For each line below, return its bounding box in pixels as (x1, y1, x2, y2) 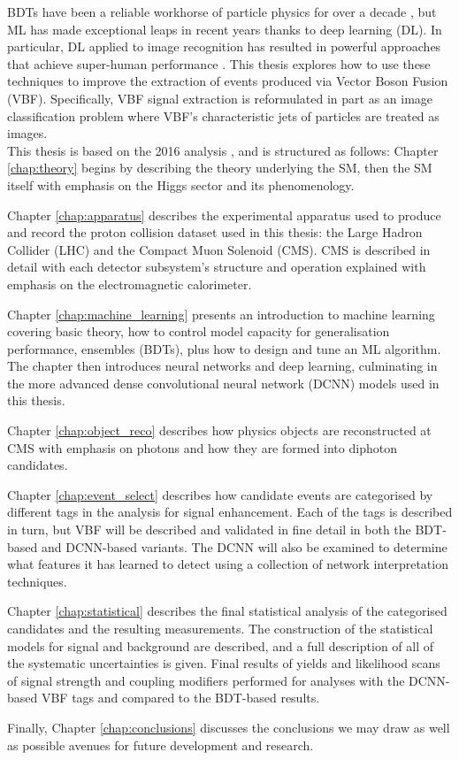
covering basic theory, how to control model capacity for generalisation (7, 322, 390, 341)
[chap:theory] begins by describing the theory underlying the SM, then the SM (7, 158, 432, 177)
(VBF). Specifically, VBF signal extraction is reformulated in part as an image (7, 88, 433, 107)
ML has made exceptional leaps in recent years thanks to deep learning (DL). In (7, 19, 442, 38)
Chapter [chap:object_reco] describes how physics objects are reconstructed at (7, 421, 432, 440)
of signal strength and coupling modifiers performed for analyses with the (7, 671, 405, 689)
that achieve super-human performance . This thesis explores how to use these (7, 54, 431, 73)
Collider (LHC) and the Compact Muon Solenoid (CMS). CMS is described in (7, 240, 431, 258)
